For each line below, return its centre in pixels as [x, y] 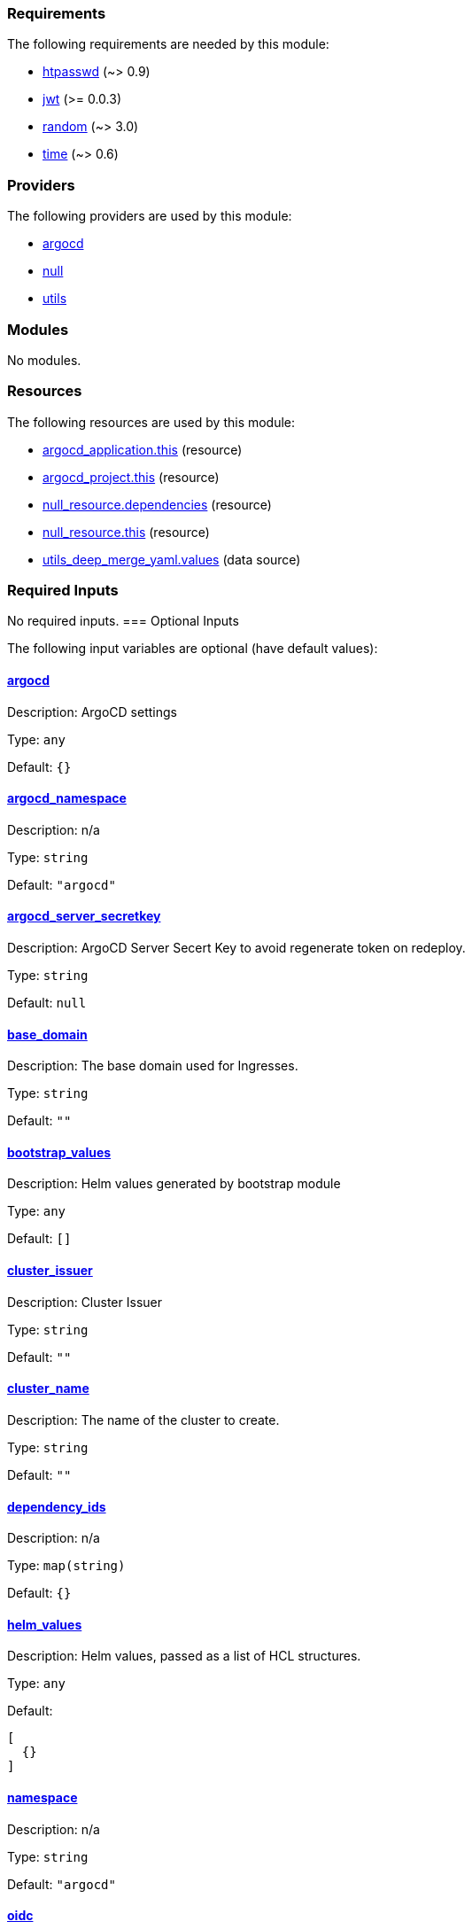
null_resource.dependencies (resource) [157, 504]
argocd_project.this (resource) [131, 477]
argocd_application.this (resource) [143, 449]
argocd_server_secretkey [84, 916]
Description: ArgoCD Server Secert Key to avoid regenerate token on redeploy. [236, 948]
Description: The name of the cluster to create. [143, 1420]
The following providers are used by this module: [150, 216]
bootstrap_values [59, 1152]
